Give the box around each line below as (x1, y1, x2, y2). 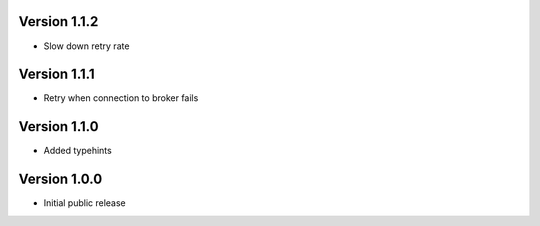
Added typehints (43, 145, 112, 157)
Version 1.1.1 (18, 66, 95, 83)
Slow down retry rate (43, 40, 130, 52)
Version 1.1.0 (18, 118, 99, 135)
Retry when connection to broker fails (43, 92, 199, 104)
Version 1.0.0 (18, 171, 103, 188)
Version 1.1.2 (18, 13, 99, 30)
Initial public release (43, 197, 127, 209)
